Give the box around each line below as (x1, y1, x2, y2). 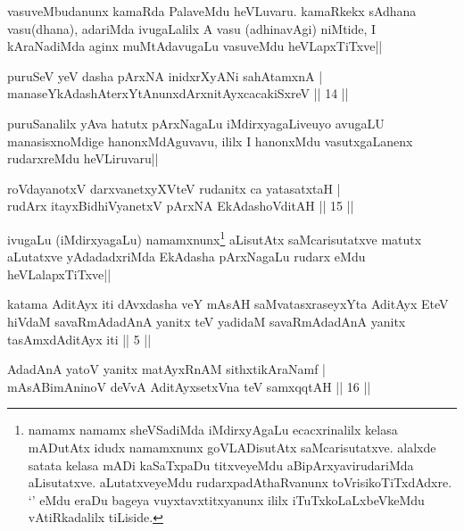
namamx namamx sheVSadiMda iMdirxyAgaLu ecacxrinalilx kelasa (28, 420, 398, 439)
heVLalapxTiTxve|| (7, 264, 112, 283)
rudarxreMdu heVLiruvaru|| (7, 149, 159, 168)
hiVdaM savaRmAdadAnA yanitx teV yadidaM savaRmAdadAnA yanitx (7, 311, 406, 330)
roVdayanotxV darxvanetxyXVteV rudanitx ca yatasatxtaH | (7, 178, 341, 197)
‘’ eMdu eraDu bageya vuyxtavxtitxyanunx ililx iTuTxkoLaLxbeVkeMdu (28, 490, 425, 509)
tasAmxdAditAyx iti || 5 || (7, 329, 152, 348)
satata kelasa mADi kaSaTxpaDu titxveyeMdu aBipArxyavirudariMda (28, 455, 414, 474)
